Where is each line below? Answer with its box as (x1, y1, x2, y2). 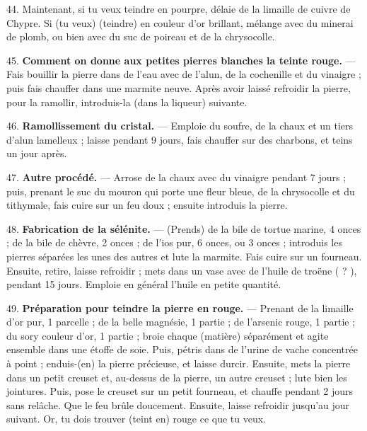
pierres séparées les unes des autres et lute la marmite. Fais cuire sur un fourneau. (6, 248, 362, 263)
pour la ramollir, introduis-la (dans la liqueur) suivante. (6, 94, 247, 109)
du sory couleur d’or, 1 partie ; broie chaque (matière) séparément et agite (6, 328, 329, 343)
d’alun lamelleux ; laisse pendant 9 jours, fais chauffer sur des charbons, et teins (6, 132, 353, 146)
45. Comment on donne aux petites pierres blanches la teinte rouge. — (6, 52, 356, 67)
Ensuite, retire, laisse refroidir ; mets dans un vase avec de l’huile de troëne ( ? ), (6, 263, 357, 277)
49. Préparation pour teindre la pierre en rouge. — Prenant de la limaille (6, 300, 354, 315)
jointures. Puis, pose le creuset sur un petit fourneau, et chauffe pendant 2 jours (6, 384, 354, 398)
